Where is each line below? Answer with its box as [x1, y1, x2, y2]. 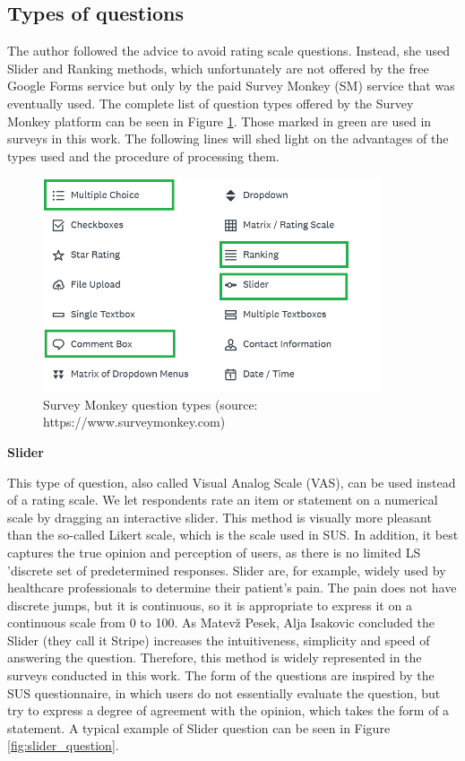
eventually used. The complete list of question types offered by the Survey [7, 93, 414, 112]
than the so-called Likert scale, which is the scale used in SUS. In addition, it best [7, 525, 459, 544]
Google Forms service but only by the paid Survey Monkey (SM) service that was [7, 76, 455, 95]
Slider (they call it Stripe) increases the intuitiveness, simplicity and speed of [7, 630, 430, 649]
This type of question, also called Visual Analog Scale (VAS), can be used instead [7, 472, 456, 491]
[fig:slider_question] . [7, 736, 119, 755]
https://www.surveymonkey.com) [43, 412, 226, 431]
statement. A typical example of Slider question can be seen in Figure [7, 718, 391, 737]
